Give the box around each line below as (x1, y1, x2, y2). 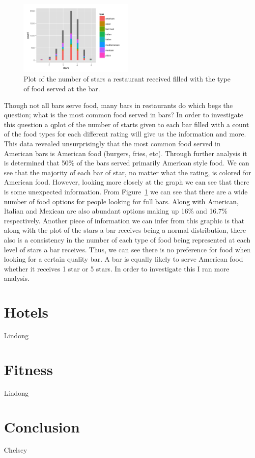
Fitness (4, 359, 53, 379)
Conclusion (4, 416, 80, 436)
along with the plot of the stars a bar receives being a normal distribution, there (4, 225, 246, 235)
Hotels (4, 302, 49, 322)
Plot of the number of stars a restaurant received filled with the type (24, 74, 231, 84)
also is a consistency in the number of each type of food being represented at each (4, 234, 251, 244)
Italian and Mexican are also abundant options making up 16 (4, 206, 188, 216)
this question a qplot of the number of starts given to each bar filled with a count (4, 119, 249, 129)
